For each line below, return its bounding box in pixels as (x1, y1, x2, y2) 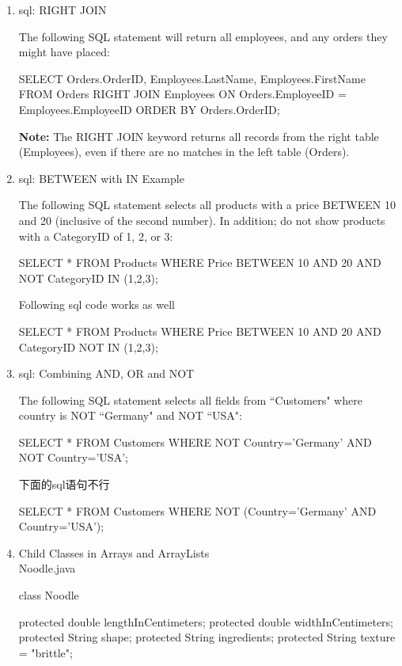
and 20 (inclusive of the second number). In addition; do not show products (18, 211, 385, 228)
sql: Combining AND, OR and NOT (18, 365, 195, 382)
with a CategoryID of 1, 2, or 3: (18, 227, 173, 244)
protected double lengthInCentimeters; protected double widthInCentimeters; (18, 613, 394, 630)
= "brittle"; (18, 644, 73, 660)
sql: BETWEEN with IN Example (18, 169, 184, 186)
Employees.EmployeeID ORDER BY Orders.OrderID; (18, 101, 280, 117)
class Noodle (18, 587, 79, 603)
